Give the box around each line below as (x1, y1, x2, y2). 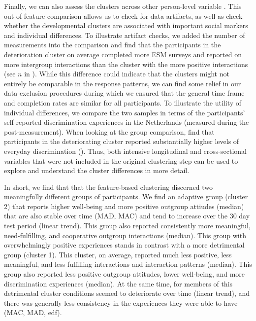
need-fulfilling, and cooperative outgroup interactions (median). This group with (4, 230, 246, 240)
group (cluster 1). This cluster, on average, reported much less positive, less (4, 249, 232, 259)
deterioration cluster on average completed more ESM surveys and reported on (4, 49, 242, 59)
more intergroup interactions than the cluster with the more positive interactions (4, 59, 248, 69)
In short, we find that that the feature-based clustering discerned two (4, 181, 213, 192)
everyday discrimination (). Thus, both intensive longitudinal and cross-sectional (4, 145, 247, 156)
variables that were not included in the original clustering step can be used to (4, 155, 238, 166)
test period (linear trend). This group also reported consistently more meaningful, (4, 220, 251, 231)
